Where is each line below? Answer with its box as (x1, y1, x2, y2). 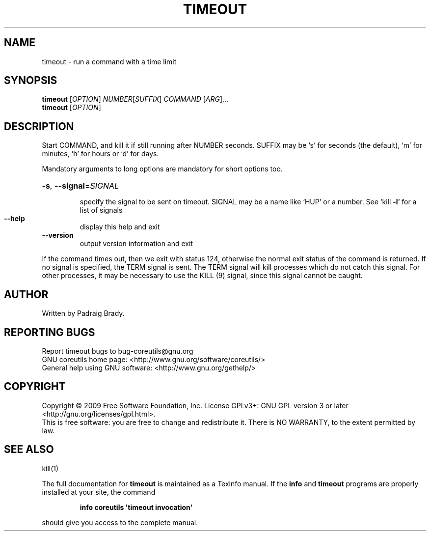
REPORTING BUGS (4, 326, 95, 338)
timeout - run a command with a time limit (42, 57, 177, 66)
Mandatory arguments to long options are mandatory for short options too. (42, 165, 283, 173)
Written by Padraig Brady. (42, 309, 125, 318)
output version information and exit (80, 239, 193, 248)
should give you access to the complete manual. (42, 518, 198, 527)
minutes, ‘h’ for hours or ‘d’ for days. (42, 149, 159, 158)
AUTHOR (4, 288, 49, 301)
